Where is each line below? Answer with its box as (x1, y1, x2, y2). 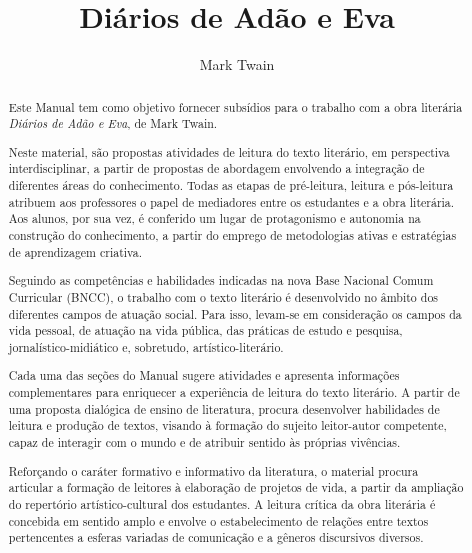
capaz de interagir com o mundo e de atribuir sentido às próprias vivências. (8, 434, 401, 450)
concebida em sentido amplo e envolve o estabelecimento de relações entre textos (8, 512, 429, 529)
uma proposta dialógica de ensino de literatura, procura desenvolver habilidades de (8, 400, 440, 417)
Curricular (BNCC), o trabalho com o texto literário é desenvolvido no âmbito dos (8, 288, 439, 305)
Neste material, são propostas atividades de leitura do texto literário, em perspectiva (8, 143, 450, 160)
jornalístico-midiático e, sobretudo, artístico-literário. (8, 338, 284, 355)
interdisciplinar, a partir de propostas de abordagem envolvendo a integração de (8, 160, 425, 177)
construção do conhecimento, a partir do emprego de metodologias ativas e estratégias (8, 227, 457, 243)
